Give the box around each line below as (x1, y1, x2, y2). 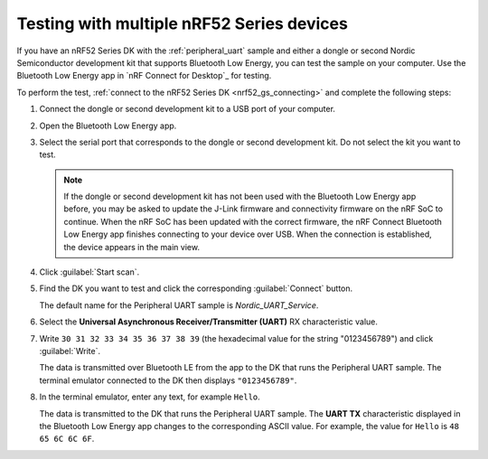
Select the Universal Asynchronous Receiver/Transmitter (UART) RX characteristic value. (39, 316, 379, 327)
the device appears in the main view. (63, 241, 201, 252)
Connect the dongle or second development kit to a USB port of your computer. (39, 104, 336, 115)
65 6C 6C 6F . (39, 434, 95, 445)
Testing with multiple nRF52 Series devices (16, 14, 348, 33)
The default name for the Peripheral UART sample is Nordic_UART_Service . (39, 299, 319, 311)
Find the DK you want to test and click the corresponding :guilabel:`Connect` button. (39, 283, 353, 294)
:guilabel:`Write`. (39, 345, 101, 356)
